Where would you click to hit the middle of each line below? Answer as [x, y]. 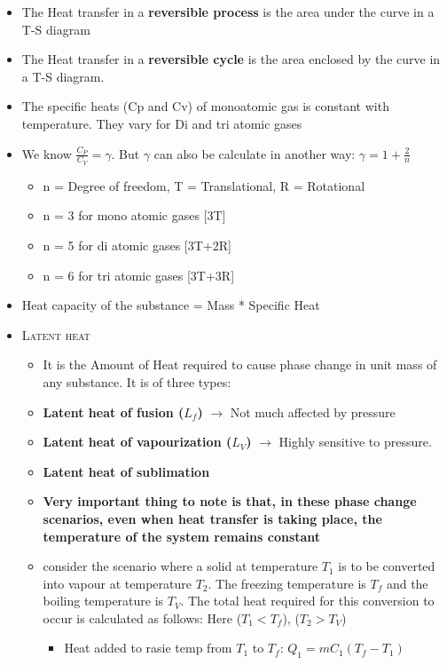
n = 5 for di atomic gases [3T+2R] [137, 245]
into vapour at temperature [117, 583]
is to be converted [387, 566]
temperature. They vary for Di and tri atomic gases [162, 123]
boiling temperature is [103, 601]
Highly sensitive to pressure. [355, 442]
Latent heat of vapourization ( [137, 442]
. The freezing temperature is [287, 583]
